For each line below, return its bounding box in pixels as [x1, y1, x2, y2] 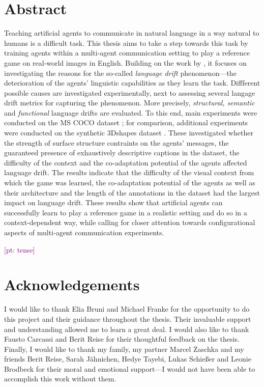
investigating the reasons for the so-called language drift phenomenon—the [4, 67, 237, 78]
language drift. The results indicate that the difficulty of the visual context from [4, 167, 254, 178]
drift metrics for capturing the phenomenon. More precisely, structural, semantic [4, 97, 255, 108]
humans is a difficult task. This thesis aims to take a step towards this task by [4, 37, 248, 48]
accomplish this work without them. [4, 373, 116, 384]
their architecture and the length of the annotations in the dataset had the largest [4, 187, 260, 198]
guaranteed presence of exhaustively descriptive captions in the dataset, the [4, 147, 240, 158]
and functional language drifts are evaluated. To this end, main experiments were [4, 107, 257, 118]
